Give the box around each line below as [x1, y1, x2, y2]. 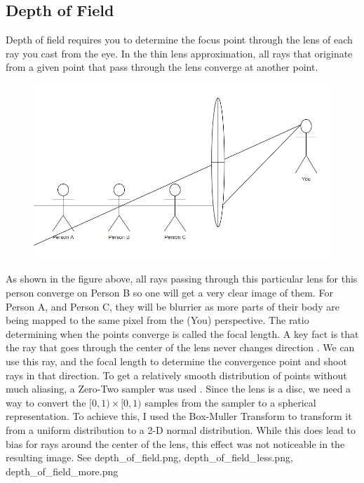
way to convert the [6, 395, 86, 409]
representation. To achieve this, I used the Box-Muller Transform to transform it [6, 409, 352, 423]
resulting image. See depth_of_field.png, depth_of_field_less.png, [6, 450, 293, 465]
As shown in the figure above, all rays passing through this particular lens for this [6, 271, 358, 286]
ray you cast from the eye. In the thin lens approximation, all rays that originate [6, 46, 353, 60]
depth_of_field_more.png [6, 463, 119, 478]
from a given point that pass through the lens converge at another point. [6, 60, 318, 74]
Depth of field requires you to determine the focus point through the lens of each [6, 32, 353, 47]
